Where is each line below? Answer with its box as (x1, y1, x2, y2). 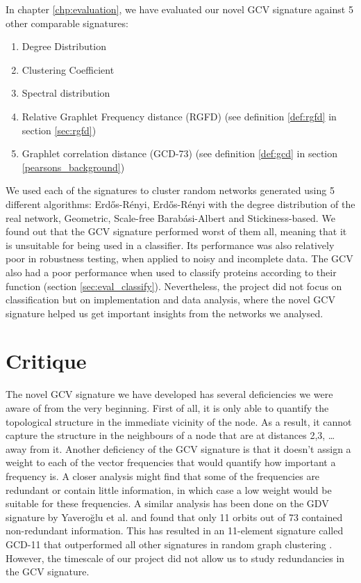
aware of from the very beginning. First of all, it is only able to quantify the (6, 401, 329, 415)
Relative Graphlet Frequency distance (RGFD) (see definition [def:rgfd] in (22, 109, 337, 123)
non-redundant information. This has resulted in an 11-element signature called (6, 523, 344, 538)
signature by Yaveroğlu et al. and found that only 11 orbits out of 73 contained (6, 509, 343, 524)
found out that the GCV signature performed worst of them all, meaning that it (6, 224, 347, 239)
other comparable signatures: (6, 15, 128, 30)
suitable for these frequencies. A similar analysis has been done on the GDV (6, 496, 329, 511)
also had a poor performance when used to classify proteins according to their (6, 264, 337, 279)
